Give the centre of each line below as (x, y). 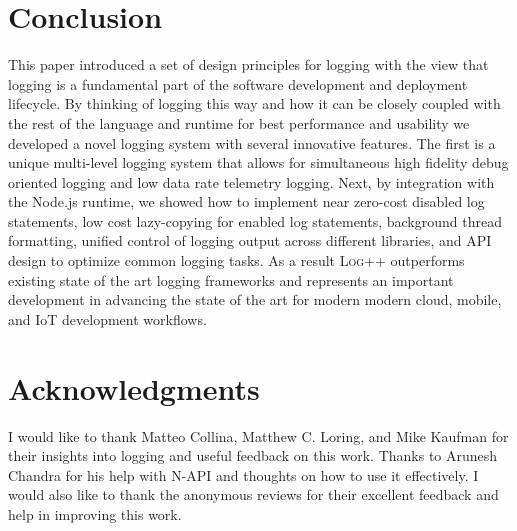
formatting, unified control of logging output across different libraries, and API (250, 240)
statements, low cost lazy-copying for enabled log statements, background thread (255, 220)
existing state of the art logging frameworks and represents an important (231, 279)
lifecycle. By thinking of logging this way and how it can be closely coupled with (254, 103)
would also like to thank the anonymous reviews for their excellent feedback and (253, 494)
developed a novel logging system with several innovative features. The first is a (252, 142)
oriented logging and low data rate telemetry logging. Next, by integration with (251, 181)
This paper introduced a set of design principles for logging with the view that (248, 64)
